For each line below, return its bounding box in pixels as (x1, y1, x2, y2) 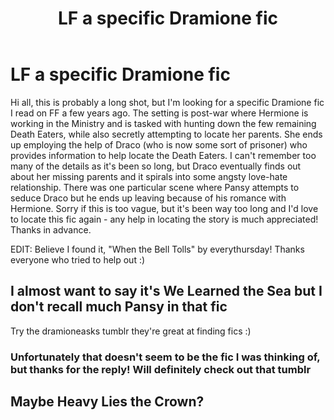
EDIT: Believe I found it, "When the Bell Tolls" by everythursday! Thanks (10, 243, 305, 255)
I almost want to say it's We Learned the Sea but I (10, 283, 323, 300)
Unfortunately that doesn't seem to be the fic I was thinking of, (10, 350, 321, 364)
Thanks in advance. (10, 223, 92, 236)
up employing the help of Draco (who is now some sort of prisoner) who (10, 138, 308, 151)
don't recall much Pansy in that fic (10, 298, 228, 316)
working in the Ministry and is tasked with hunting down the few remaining (10, 117, 317, 129)
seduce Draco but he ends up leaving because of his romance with (10, 192, 287, 204)
